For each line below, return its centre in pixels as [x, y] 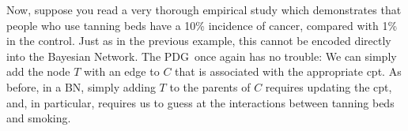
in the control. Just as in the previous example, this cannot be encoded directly [199, 41]
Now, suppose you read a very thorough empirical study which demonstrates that [204, 9]
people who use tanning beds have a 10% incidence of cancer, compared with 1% [202, 25]
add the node [38, 71]
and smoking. [39, 118]
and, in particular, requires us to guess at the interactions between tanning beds [200, 102]
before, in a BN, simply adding [81, 86]
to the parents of [210, 86]
